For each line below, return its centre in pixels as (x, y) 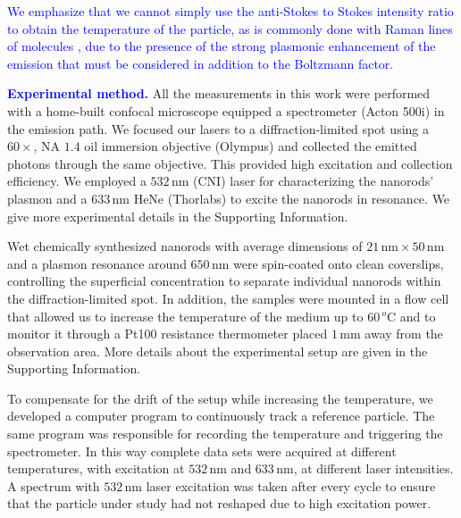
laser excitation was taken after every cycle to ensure (291, 485)
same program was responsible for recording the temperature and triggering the (225, 434)
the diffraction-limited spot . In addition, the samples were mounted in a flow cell (228, 298)
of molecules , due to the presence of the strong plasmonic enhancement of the (222, 46)
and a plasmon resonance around (97, 263)
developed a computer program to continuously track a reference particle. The (221, 416)
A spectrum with (54, 485)
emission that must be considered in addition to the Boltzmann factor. (201, 63)
